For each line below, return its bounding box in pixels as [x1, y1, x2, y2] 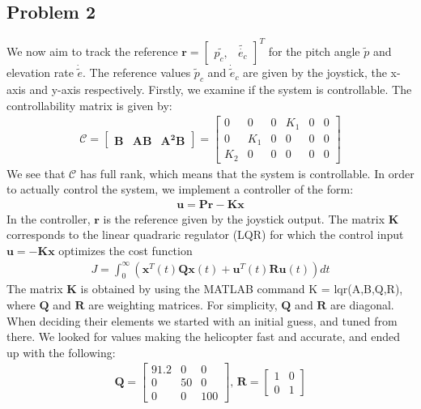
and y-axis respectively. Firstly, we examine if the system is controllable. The [29, 80, 412, 97]
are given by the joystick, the [243, 64, 387, 81]
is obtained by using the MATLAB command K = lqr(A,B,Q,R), [80, 280, 403, 297]
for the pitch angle [268, 42, 360, 59]
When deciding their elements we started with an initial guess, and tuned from [6, 312, 398, 329]
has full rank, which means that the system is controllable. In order [79, 164, 415, 181]
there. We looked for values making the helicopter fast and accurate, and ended [6, 328, 401, 345]
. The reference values [83, 64, 191, 81]
